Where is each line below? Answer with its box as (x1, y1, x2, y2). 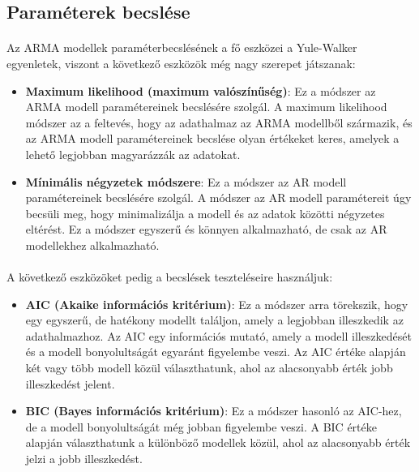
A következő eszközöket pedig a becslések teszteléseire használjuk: (6, 268, 333, 285)
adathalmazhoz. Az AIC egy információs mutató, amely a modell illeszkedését (25, 327, 413, 344)
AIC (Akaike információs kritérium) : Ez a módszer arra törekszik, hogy (25, 295, 408, 312)
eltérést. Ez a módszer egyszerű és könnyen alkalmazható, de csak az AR (25, 221, 387, 238)
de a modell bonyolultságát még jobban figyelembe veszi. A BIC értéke (25, 418, 377, 435)
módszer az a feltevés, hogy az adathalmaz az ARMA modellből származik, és (25, 114, 413, 131)
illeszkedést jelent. (25, 375, 115, 392)
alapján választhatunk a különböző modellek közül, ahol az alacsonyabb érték (25, 434, 411, 451)
